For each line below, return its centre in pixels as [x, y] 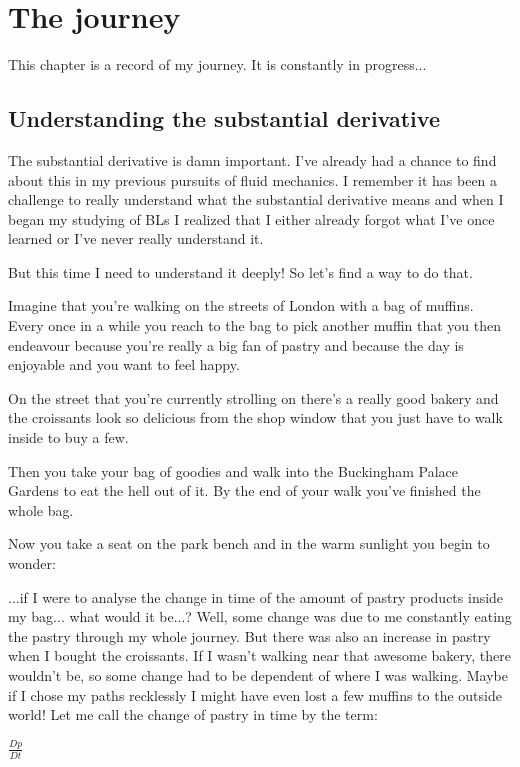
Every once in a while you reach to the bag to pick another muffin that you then [255, 325]
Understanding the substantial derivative [224, 118]
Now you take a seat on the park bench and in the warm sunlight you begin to [249, 543]
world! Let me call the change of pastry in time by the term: [193, 714]
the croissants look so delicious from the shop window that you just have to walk [255, 417]
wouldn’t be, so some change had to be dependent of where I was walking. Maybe [258, 674]
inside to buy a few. [68, 437]
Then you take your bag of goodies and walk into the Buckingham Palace [233, 470]
